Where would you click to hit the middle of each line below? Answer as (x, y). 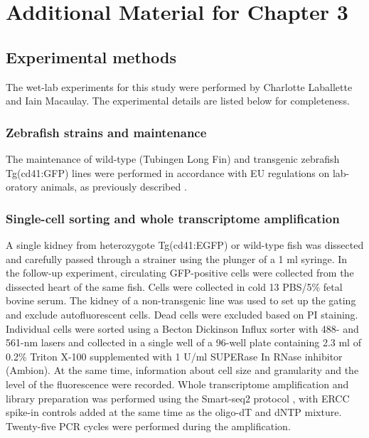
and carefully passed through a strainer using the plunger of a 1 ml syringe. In (177, 258)
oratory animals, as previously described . (96, 187)
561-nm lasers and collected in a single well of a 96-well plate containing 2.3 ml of (183, 342)
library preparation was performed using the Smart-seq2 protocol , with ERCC (178, 398)
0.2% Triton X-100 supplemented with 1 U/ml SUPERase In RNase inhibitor (174, 356)
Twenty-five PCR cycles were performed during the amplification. (148, 426)
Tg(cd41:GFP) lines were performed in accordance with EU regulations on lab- (178, 172)
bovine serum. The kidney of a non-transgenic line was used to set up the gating (181, 300)
